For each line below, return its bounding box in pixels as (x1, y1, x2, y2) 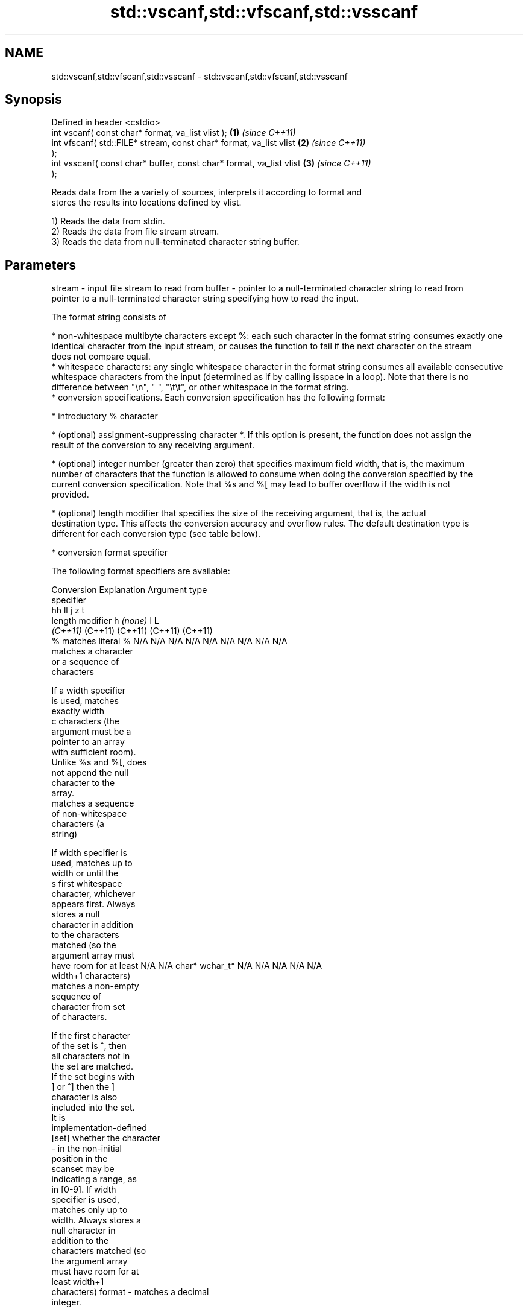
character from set (51, 1001, 125, 1012)
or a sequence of (51, 656, 119, 667)
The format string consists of (51, 312, 166, 323)
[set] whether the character (51, 1133, 160, 1144)
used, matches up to (51, 858, 133, 869)
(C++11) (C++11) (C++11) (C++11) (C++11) (51, 626, 213, 636)
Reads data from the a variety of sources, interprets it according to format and (51, 187, 362, 198)
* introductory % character (51, 411, 158, 422)
